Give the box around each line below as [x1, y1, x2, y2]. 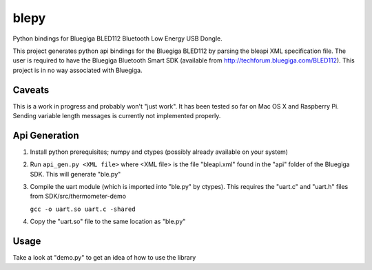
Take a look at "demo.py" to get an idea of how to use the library [12, 254, 196, 262]
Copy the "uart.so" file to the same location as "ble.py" [30, 217, 186, 226]
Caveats [12, 84, 50, 95]
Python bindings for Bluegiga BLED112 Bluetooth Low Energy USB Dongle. [12, 34, 223, 43]
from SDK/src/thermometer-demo [30, 192, 127, 201]
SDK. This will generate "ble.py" [30, 170, 121, 178]
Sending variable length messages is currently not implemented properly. [12, 112, 221, 120]
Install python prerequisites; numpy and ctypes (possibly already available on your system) [30, 148, 289, 156]
